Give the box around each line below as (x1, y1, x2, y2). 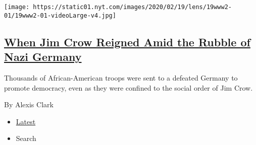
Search (16, 133, 36, 143)
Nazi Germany (4, 49, 82, 64)
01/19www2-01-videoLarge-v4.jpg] (4, 12, 116, 19)
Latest (16, 116, 36, 126)
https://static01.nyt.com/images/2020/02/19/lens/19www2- (33, 4, 232, 11)
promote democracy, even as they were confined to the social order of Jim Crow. (4, 82, 253, 93)
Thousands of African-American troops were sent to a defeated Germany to (4, 72, 238, 83)
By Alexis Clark (4, 99, 54, 110)
